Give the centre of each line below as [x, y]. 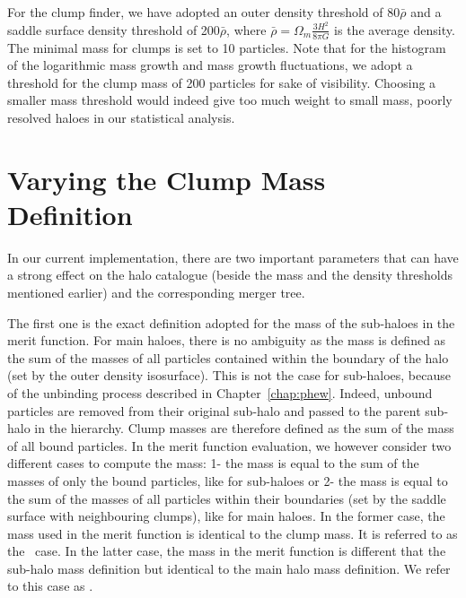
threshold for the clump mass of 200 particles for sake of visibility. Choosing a [222, 82]
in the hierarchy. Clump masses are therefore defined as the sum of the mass [244, 428]
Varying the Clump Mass [167, 179]
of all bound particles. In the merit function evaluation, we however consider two [229, 445]
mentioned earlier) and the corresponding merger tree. [156, 292]
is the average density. [395, 29]
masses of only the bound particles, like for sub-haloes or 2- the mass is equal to [228, 480]
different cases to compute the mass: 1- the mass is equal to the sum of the [213, 463]
